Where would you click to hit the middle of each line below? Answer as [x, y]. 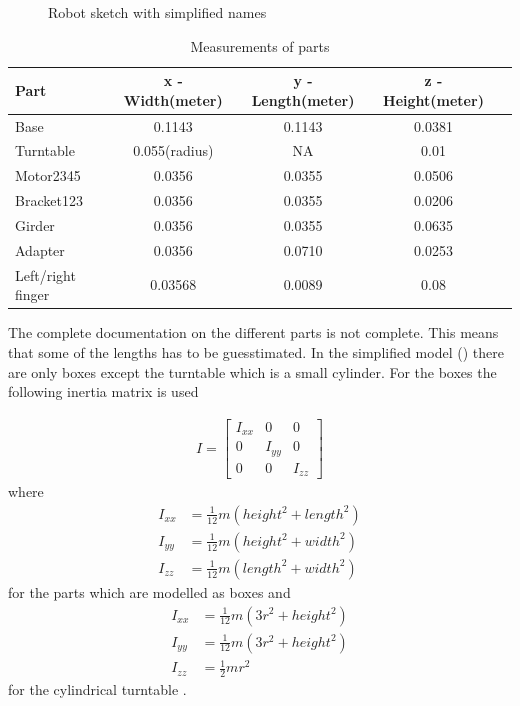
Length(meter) [303, 99]
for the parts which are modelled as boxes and [149, 591]
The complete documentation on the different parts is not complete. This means [253, 332]
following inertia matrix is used [103, 391]
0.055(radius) [173, 150]
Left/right [45, 274]
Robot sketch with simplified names [157, 12]
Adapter [40, 249]
